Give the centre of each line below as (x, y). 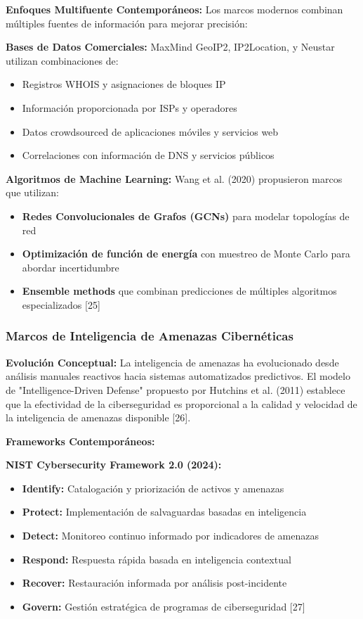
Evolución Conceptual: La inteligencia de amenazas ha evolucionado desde (172, 362)
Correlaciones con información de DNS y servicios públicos (148, 155)
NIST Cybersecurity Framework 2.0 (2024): (114, 465)
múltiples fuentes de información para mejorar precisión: (127, 23)
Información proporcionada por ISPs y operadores (130, 107)
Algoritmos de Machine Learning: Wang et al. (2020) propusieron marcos (174, 178)
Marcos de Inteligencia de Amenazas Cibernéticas (150, 336)
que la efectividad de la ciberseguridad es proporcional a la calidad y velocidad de (181, 403)
